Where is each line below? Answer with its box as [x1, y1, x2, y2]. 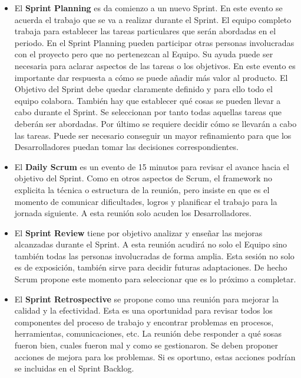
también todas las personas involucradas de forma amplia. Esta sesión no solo [14, 249, 295, 262]
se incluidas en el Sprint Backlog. [14, 362, 134, 374]
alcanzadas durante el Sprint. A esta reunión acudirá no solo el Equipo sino [14, 238, 287, 250]
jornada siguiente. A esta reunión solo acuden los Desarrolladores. [14, 207, 252, 219]
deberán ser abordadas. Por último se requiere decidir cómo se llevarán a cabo [14, 117, 297, 129]
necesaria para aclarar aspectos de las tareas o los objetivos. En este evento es [14, 59, 296, 71]
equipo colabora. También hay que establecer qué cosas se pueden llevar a [14, 94, 281, 106]
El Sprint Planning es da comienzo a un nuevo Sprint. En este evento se [14, 2, 283, 14]
